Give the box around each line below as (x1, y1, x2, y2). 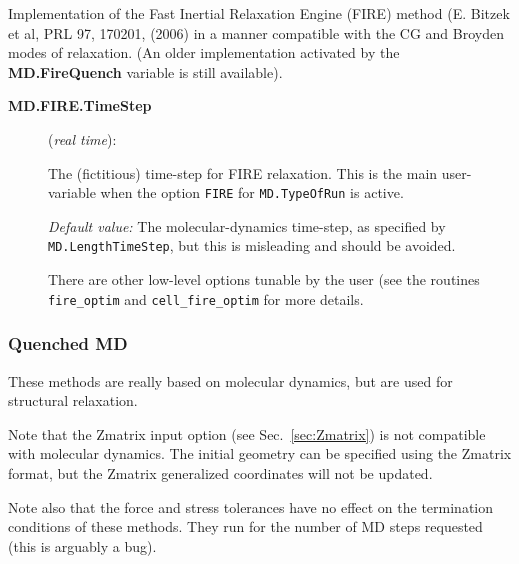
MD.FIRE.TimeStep (8, 95, 152, 116)
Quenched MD (8, 331, 128, 356)
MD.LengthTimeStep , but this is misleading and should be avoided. (48, 235, 456, 256)
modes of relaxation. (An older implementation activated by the (8, 42, 400, 63)
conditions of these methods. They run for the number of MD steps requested (8, 516, 483, 537)
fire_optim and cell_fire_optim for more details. (48, 288, 364, 309)
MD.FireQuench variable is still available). (8, 61, 283, 82)
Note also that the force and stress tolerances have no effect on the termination (8, 496, 494, 517)
